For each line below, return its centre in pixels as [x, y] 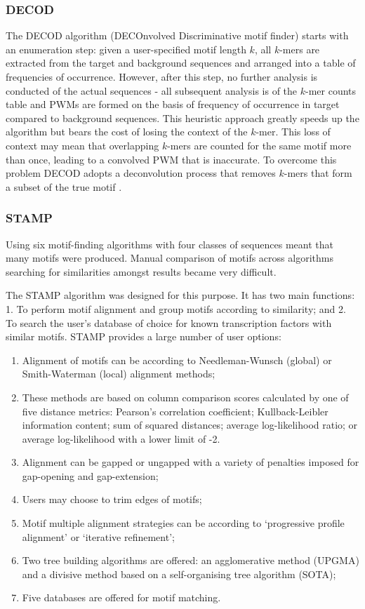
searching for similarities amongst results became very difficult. [141, 271]
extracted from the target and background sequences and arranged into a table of [181, 63]
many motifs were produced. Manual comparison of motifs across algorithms [170, 258]
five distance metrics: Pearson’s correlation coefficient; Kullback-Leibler [175, 411]
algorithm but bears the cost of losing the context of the [127, 132]
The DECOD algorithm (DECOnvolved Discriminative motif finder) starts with [177, 35]
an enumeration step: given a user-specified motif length [126, 49]
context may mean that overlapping [82, 145]
